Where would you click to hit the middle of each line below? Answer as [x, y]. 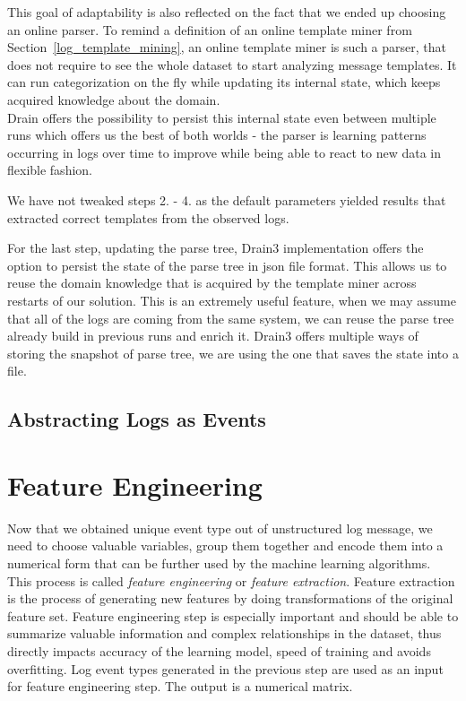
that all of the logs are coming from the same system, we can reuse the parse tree [231, 318]
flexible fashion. [50, 170]
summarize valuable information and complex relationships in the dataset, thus [224, 633]
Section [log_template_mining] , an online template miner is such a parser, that [227, 47]
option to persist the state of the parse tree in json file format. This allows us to [227, 265]
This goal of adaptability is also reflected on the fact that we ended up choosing [227, 12]
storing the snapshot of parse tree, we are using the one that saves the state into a [233, 353]
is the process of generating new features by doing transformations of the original [230, 598]
